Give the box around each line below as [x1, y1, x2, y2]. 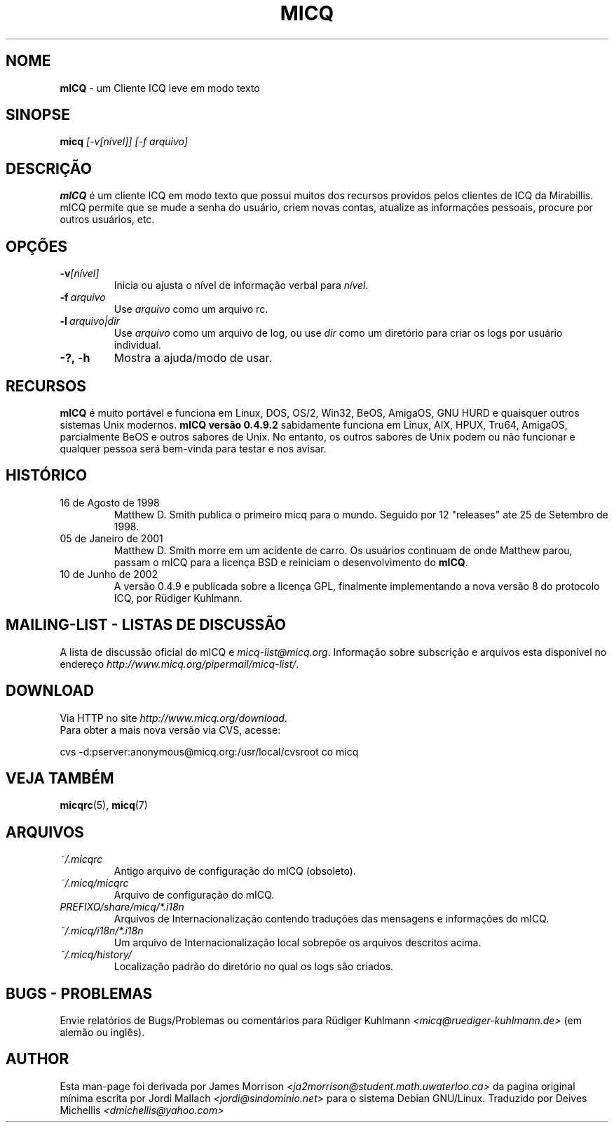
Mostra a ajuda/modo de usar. [114, 351, 273, 365]
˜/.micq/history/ [60, 948, 132, 961]
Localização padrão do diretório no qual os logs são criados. [114, 960, 394, 973]
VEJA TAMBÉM [6, 769, 114, 787]
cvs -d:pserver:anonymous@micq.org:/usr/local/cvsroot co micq [60, 745, 359, 758]
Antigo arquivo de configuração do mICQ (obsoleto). [114, 865, 356, 878]
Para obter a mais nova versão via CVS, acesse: [60, 723, 281, 736]
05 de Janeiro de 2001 [60, 532, 163, 544]
